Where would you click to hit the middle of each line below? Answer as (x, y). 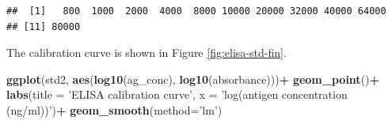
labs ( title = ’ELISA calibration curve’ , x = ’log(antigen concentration (177, 94)
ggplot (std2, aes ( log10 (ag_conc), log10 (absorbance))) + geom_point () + (193, 79)
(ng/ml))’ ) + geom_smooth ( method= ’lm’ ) (114, 109)
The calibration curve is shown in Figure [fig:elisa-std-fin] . (147, 53)
